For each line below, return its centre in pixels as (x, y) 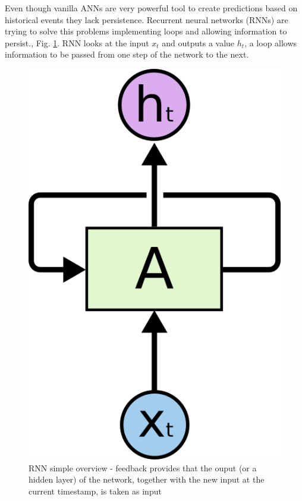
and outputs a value (198, 42)
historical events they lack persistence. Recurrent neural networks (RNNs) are (147, 19)
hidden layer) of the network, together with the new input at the (147, 479)
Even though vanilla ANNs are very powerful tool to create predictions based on (151, 8)
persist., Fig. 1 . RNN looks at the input (77, 42)
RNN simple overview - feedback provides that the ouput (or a (143, 467)
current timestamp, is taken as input (95, 491)
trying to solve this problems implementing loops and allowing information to (146, 31)
